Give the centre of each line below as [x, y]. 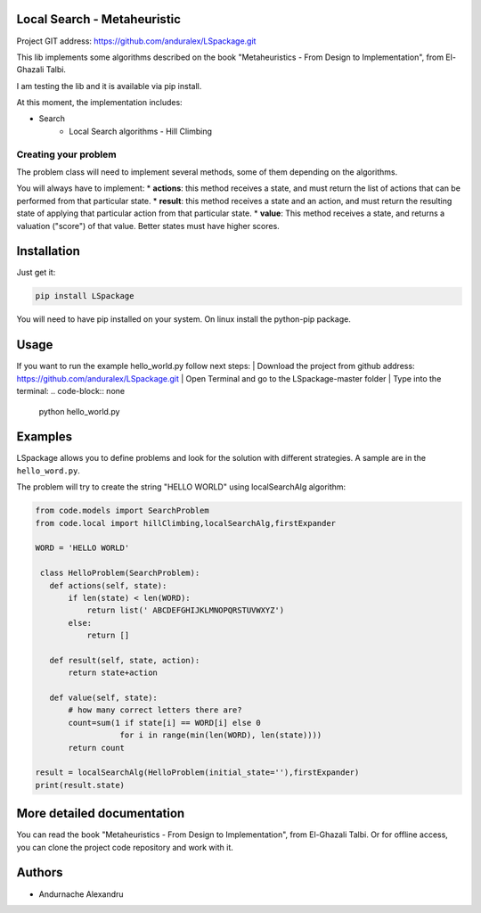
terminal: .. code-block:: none [70, 391]
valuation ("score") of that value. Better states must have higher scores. [148, 226]
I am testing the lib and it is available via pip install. [109, 86]
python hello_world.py [79, 411]
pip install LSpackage [85, 296]
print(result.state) [80, 785]
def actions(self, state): [108, 585]
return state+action [113, 673]
